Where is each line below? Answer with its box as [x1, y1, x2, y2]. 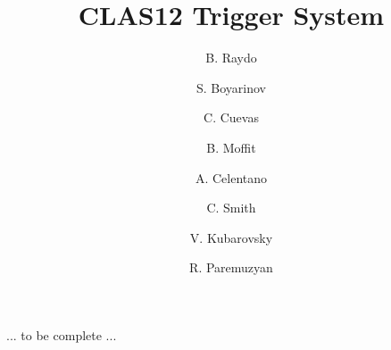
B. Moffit [206, 137, 256, 156]
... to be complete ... [6, 325, 117, 344]
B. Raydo [205, 48, 257, 67]
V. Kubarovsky [189, 228, 273, 246]
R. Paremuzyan [189, 258, 273, 277]
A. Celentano [195, 168, 268, 187]
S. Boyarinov [195, 78, 267, 96]
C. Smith [206, 198, 256, 217]
